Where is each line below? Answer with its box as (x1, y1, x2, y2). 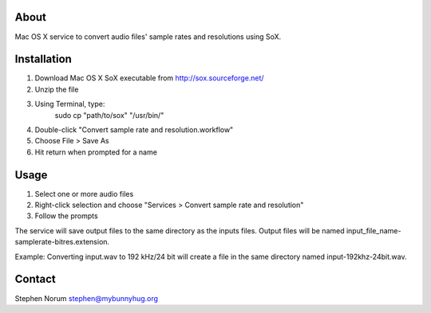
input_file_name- (346, 225, 401, 235)
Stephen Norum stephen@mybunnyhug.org (14, 293, 159, 303)
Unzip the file (34, 84, 79, 94)
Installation (14, 53, 72, 66)
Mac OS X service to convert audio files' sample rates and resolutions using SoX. (14, 32, 282, 41)
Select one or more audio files (34, 189, 134, 198)
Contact (14, 272, 56, 286)
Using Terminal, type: (34, 100, 105, 109)
